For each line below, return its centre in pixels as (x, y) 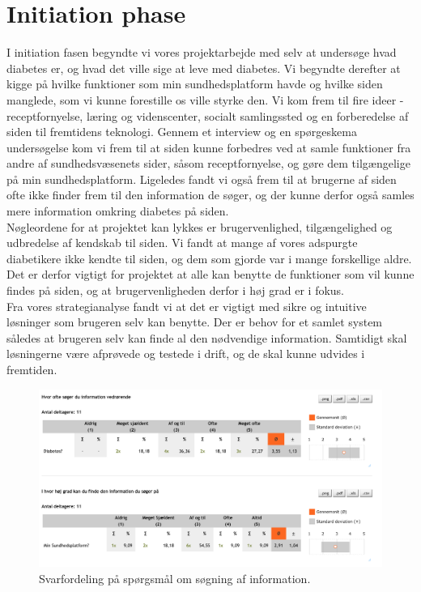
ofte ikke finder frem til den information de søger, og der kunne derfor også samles (210, 195)
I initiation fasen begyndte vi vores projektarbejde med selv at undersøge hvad (202, 52)
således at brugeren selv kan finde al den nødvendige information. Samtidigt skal (207, 337)
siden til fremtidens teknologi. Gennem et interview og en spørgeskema (182, 132)
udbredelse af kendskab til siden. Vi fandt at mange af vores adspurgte (182, 243)
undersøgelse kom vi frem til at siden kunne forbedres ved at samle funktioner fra (209, 147)
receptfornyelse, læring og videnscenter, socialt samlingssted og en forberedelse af (208, 115)
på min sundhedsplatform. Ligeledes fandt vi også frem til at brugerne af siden (202, 179)
